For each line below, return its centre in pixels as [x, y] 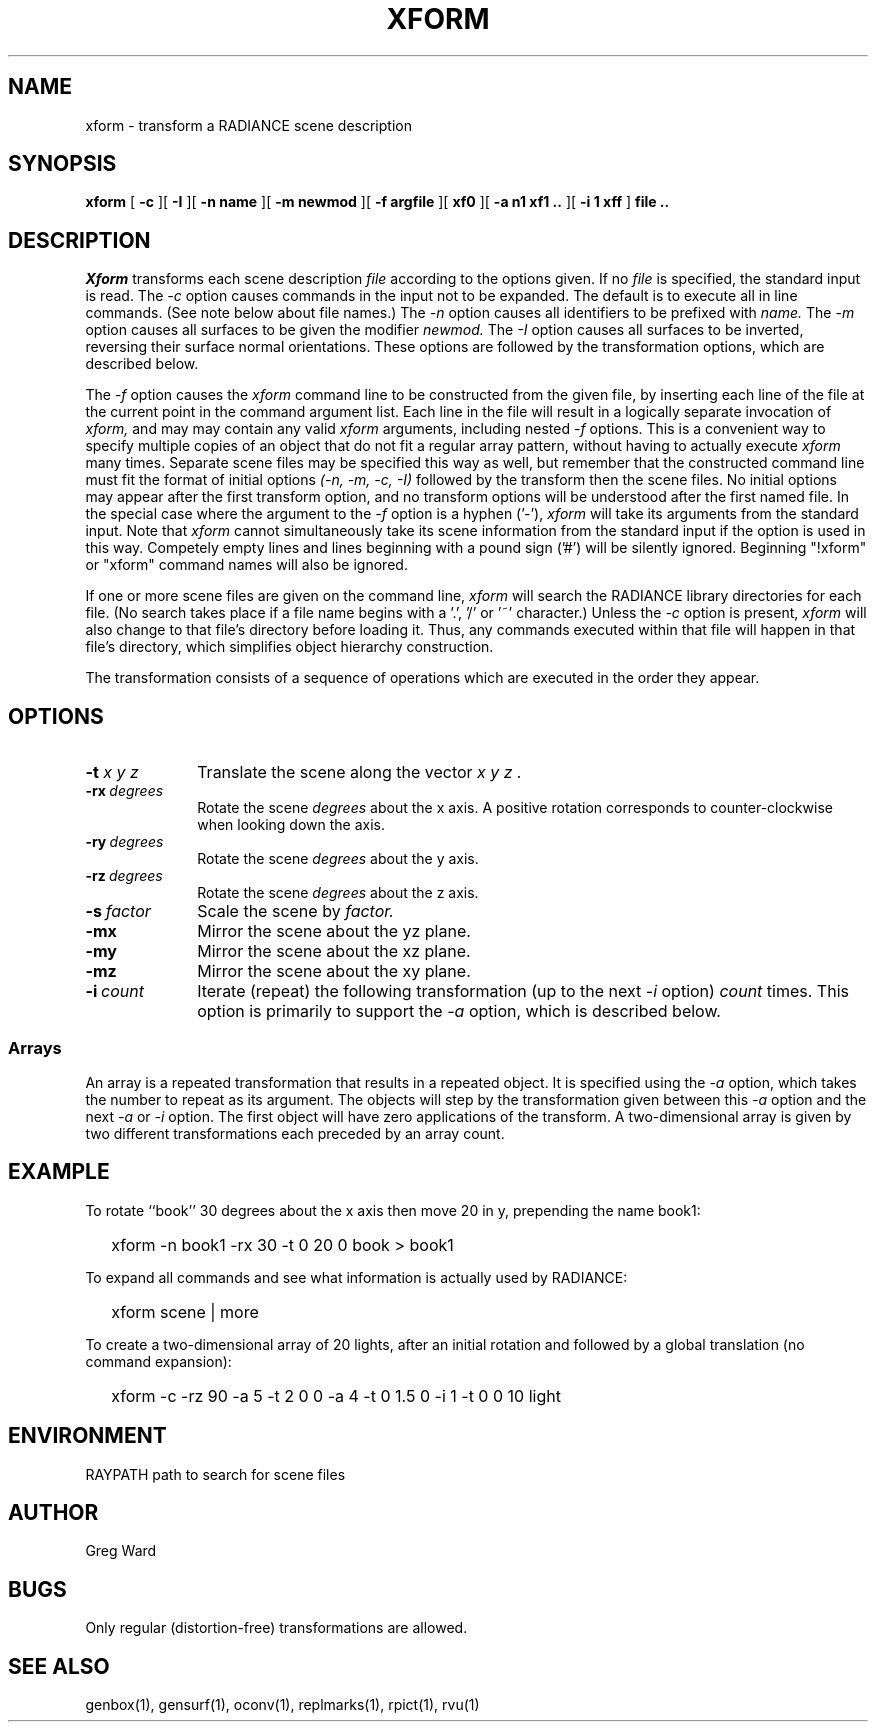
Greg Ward [121, 1551]
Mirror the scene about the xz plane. [334, 951]
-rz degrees [124, 876]
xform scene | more [185, 1311]
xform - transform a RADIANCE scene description [248, 125]
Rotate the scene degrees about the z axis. [338, 893]
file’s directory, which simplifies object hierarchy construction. [289, 647]
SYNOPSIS [62, 164]
